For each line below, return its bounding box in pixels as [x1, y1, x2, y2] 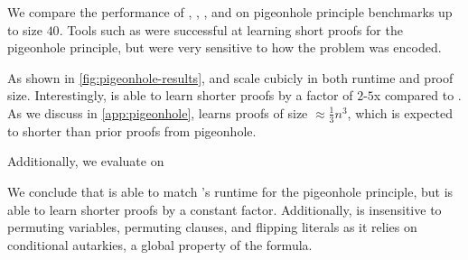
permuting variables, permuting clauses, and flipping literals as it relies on [7, 218, 417, 237]
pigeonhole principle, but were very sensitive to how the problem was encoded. [7, 38, 442, 57]
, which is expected [347, 103, 453, 122]
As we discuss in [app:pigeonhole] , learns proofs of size [7, 103, 308, 122]
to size [7, 20, 42, 39]
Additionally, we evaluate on [7, 152, 164, 171]
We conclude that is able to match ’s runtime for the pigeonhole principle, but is [7, 181, 454, 200]
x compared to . [373, 86, 462, 105]
